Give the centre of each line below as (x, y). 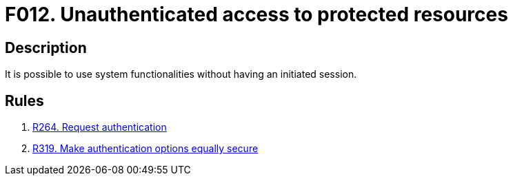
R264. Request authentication (100, 127)
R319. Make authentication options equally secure (145, 149)
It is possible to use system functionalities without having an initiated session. (181, 74)
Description (46, 47)
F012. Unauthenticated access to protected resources (256, 14)
